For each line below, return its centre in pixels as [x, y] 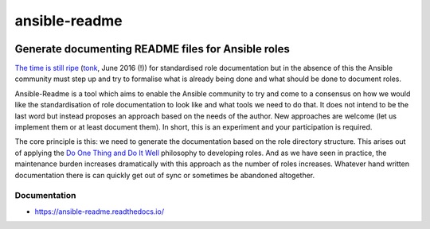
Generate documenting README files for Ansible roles [152, 49]
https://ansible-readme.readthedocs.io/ [100, 212]
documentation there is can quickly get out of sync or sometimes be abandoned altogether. [165, 175]
